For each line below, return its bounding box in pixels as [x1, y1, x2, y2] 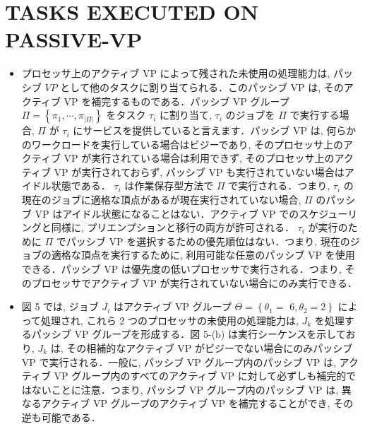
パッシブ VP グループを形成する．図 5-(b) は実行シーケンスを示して [31, 327, 346, 341]
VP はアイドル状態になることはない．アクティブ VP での [35, 206, 299, 221]
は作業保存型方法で [124, 178, 214, 193]
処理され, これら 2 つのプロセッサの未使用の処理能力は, [41, 312, 299, 327]
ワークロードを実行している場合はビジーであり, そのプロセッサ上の [31, 136, 343, 151]
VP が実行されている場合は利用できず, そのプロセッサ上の [64, 151, 335, 165]
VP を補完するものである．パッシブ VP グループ [64, 93, 289, 108]
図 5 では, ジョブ [21, 299, 99, 314]
